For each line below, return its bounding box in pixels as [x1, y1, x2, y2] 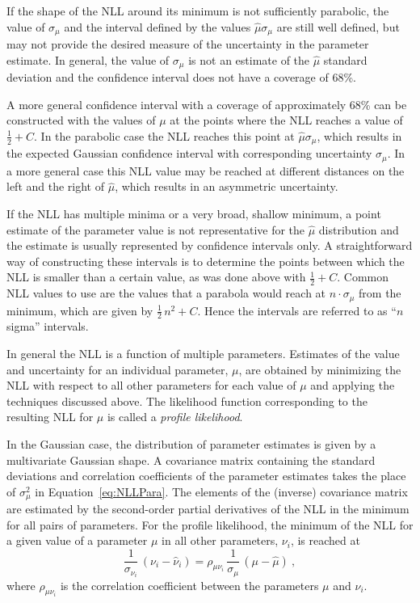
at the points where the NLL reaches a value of [170, 112, 403, 129]
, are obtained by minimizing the [238, 361, 401, 377]
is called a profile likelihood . [107, 408, 243, 425]
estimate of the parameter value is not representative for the [6, 221, 305, 238]
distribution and [318, 221, 399, 238]
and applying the [310, 377, 395, 394]
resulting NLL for [6, 408, 94, 425]
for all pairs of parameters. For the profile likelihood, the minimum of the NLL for [6, 516, 414, 533]
